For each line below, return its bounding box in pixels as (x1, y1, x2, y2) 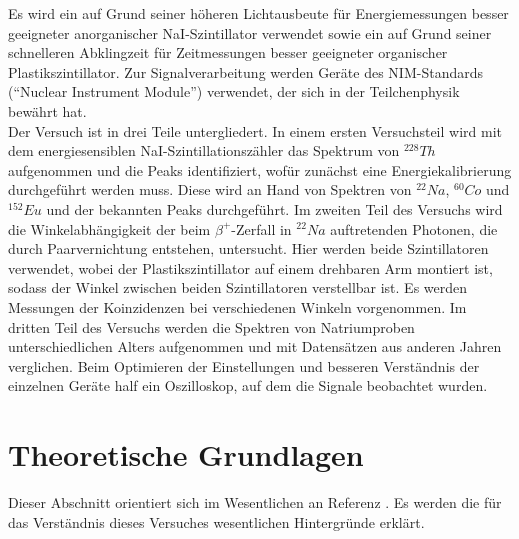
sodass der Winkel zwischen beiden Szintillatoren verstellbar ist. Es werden (8, 277, 468, 298)
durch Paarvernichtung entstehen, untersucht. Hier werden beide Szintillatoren (8, 238, 489, 259)
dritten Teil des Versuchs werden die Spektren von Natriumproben (8, 316, 415, 337)
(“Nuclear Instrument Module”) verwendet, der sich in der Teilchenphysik (8, 81, 460, 102)
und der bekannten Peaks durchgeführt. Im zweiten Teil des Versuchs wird (46, 198, 503, 219)
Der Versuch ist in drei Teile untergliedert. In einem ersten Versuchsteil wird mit (8, 120, 502, 141)
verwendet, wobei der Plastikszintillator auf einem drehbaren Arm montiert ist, (8, 257, 493, 278)
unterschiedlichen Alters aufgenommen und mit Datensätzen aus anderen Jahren (8, 336, 502, 357)
